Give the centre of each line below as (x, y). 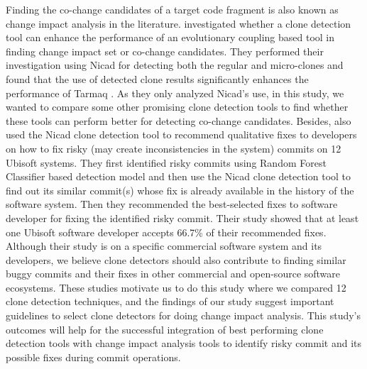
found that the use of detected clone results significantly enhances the (157, 78)
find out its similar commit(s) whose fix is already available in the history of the (180, 190)
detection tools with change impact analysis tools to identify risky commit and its (183, 343)
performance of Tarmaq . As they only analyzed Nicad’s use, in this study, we (175, 93)
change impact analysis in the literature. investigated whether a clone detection (179, 23)
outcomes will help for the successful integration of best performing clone (165, 329)
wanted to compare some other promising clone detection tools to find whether (177, 107)
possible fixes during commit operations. (93, 357)
